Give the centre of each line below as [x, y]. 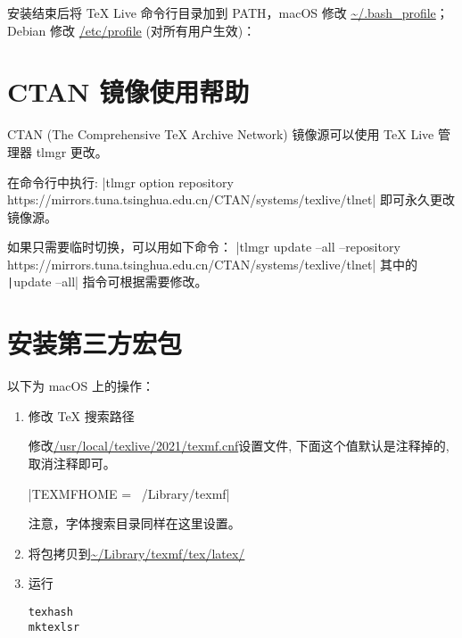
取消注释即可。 [72, 464]
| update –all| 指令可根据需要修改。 [107, 282]
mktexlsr [54, 627]
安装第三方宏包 [95, 343]
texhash [50, 612]
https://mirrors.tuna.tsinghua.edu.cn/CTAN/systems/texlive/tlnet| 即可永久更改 [231, 199]
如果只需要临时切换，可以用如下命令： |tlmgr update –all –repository [204, 247]
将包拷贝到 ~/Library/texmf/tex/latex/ [136, 553]
